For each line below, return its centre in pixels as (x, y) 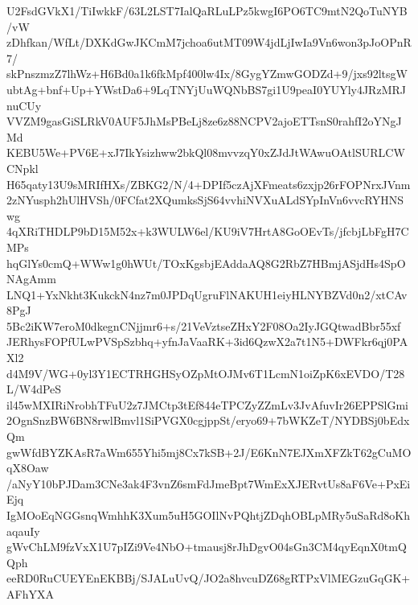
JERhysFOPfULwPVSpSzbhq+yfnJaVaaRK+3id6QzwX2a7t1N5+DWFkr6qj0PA (207, 342)
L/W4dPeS (34, 389)
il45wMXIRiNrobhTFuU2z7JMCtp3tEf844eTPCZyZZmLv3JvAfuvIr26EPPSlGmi (207, 404)
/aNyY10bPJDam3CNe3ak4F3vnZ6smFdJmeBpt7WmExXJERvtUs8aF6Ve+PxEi (209, 483)
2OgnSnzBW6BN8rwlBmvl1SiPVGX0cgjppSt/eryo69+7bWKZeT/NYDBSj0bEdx (208, 420)
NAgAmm (31, 279)
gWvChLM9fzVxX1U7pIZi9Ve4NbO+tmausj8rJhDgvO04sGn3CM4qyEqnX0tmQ (207, 547)
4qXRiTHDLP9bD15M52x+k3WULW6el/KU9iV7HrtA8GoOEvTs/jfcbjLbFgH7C (208, 231)
